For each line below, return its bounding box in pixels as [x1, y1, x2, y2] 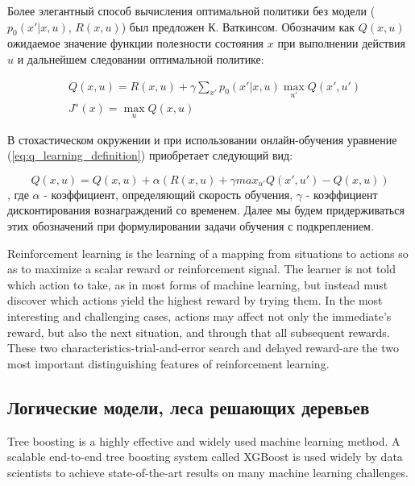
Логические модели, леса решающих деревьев [7, 394, 370, 419]
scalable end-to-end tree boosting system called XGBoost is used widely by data [7, 448, 403, 465]
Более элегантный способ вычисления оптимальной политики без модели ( [7, 2, 376, 19]
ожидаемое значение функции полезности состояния [7, 35, 264, 52]
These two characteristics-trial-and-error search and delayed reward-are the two [7, 339, 399, 356]
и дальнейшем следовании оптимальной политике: [17, 50, 264, 67]
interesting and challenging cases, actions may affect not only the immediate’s [7, 307, 392, 324]
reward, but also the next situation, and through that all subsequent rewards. [7, 323, 390, 340]
